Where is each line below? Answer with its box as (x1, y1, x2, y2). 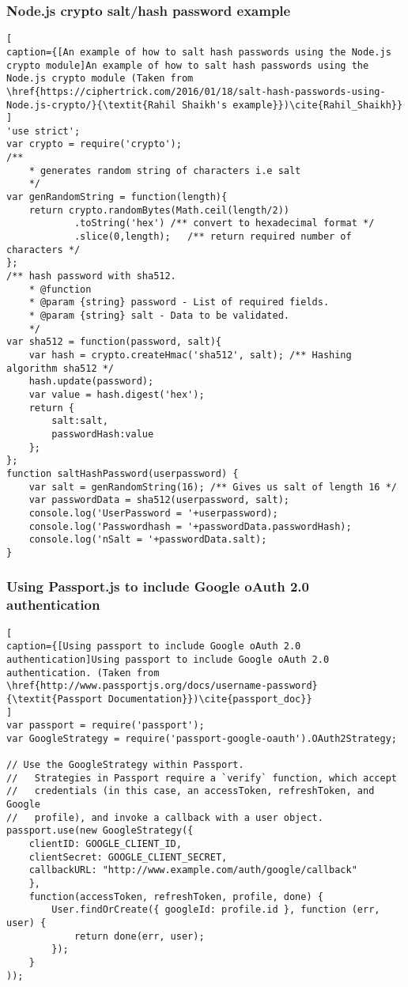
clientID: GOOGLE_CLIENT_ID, (28, 838, 182, 850)
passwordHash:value (51, 428, 154, 440)
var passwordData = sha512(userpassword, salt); (28, 494, 289, 506)
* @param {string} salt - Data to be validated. (28, 310, 289, 321)
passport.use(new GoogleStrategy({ (6, 825, 194, 837)
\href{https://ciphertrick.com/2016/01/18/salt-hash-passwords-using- (6, 85, 386, 97)
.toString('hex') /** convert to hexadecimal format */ (74, 217, 375, 229)
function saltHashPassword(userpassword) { (6, 467, 239, 479)
